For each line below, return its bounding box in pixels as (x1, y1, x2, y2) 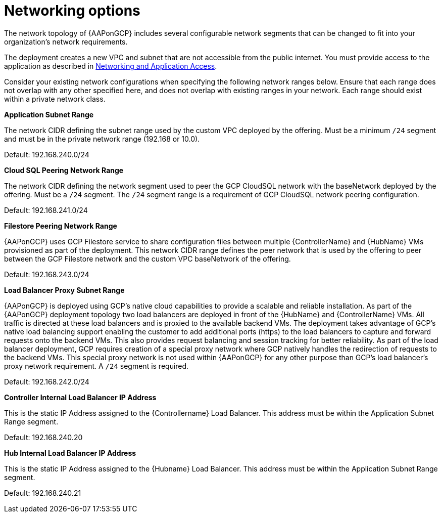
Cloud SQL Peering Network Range (4, 165, 124, 175)
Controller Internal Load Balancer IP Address (4, 393, 157, 402)
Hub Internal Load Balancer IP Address (4, 448, 136, 457)
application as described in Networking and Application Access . (4, 61, 217, 70)
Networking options (4, 2, 140, 19)
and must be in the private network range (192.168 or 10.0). (4, 134, 200, 143)
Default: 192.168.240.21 (4, 488, 81, 497)
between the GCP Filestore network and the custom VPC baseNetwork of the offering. (4, 254, 291, 263)
